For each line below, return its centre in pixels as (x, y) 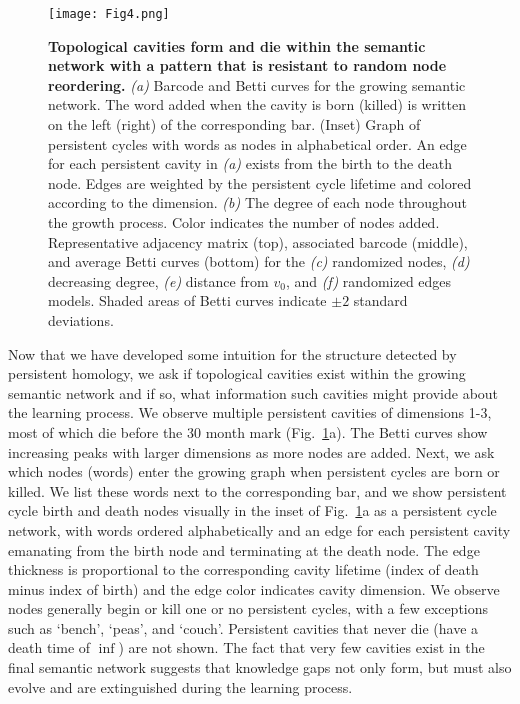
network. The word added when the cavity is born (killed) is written (257, 104)
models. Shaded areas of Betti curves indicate (187, 300)
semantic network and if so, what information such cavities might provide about (253, 392)
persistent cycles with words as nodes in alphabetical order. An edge (257, 143)
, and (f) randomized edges (368, 280)
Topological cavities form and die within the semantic (237, 45)
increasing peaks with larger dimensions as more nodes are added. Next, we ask (251, 451)
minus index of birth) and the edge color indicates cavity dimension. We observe (254, 588)
